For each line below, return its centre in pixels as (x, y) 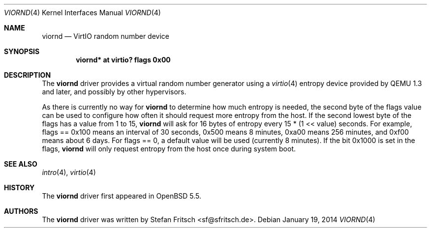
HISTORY (19, 188)
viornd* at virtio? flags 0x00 (123, 60)
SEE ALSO (21, 164)
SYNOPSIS (22, 51)
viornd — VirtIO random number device (106, 36)
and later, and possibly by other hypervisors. (114, 92)
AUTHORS (21, 211)
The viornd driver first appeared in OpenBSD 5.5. (122, 196)
